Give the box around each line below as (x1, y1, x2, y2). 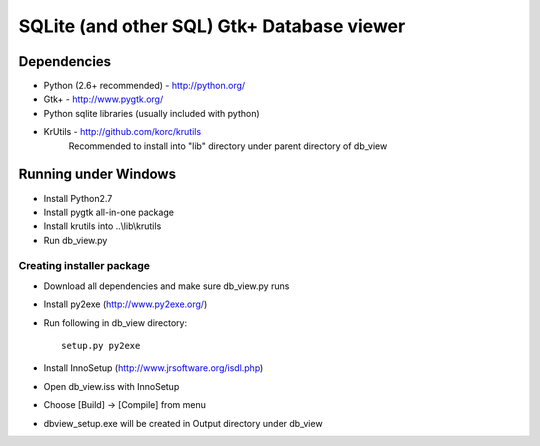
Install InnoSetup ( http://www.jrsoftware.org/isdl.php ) (43, 362, 264, 374)
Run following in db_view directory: (43, 316, 188, 329)
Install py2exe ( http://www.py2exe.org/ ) (43, 298, 208, 310)
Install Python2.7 (43, 192, 113, 204)
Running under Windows (18, 166, 177, 183)
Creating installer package (18, 259, 150, 273)
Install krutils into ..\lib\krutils (43, 220, 162, 232)
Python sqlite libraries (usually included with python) (43, 107, 260, 119)
